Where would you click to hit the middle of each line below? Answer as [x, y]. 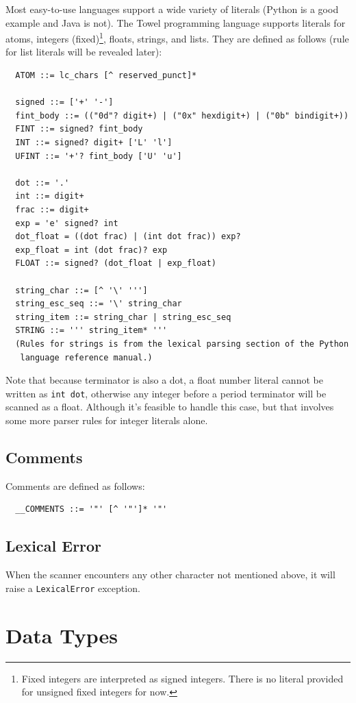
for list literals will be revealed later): [84, 52]
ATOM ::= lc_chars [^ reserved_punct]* [106, 76]
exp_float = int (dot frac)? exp [91, 250]
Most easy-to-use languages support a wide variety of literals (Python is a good [172, 9]
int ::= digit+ [50, 196]
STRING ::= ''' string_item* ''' [91, 331]
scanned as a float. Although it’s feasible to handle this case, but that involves [170, 407]
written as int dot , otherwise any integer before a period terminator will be [166, 393]
